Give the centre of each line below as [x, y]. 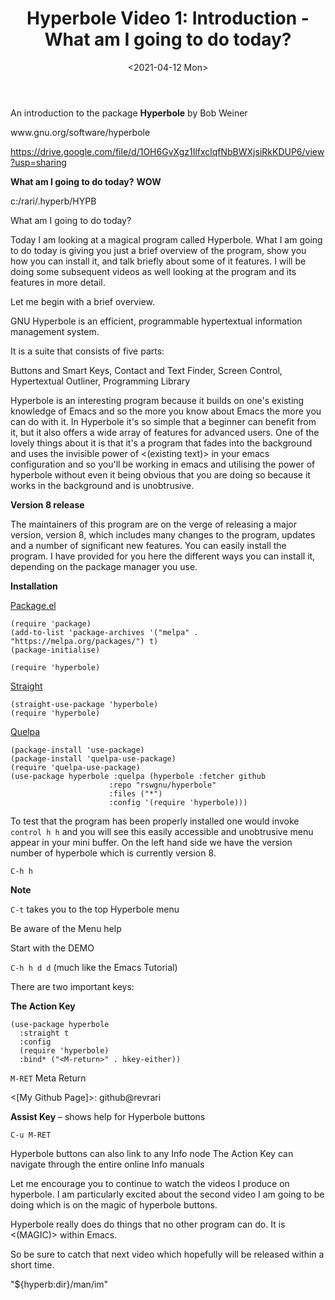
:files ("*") [135, 793]
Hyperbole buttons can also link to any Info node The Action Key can [152, 1153]
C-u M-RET [31, 1135]
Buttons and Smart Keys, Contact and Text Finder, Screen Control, [146, 370]
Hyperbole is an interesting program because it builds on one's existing [157, 400]
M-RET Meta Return [48, 1078]
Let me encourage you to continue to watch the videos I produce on [150, 1183]
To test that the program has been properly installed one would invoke [155, 821]
